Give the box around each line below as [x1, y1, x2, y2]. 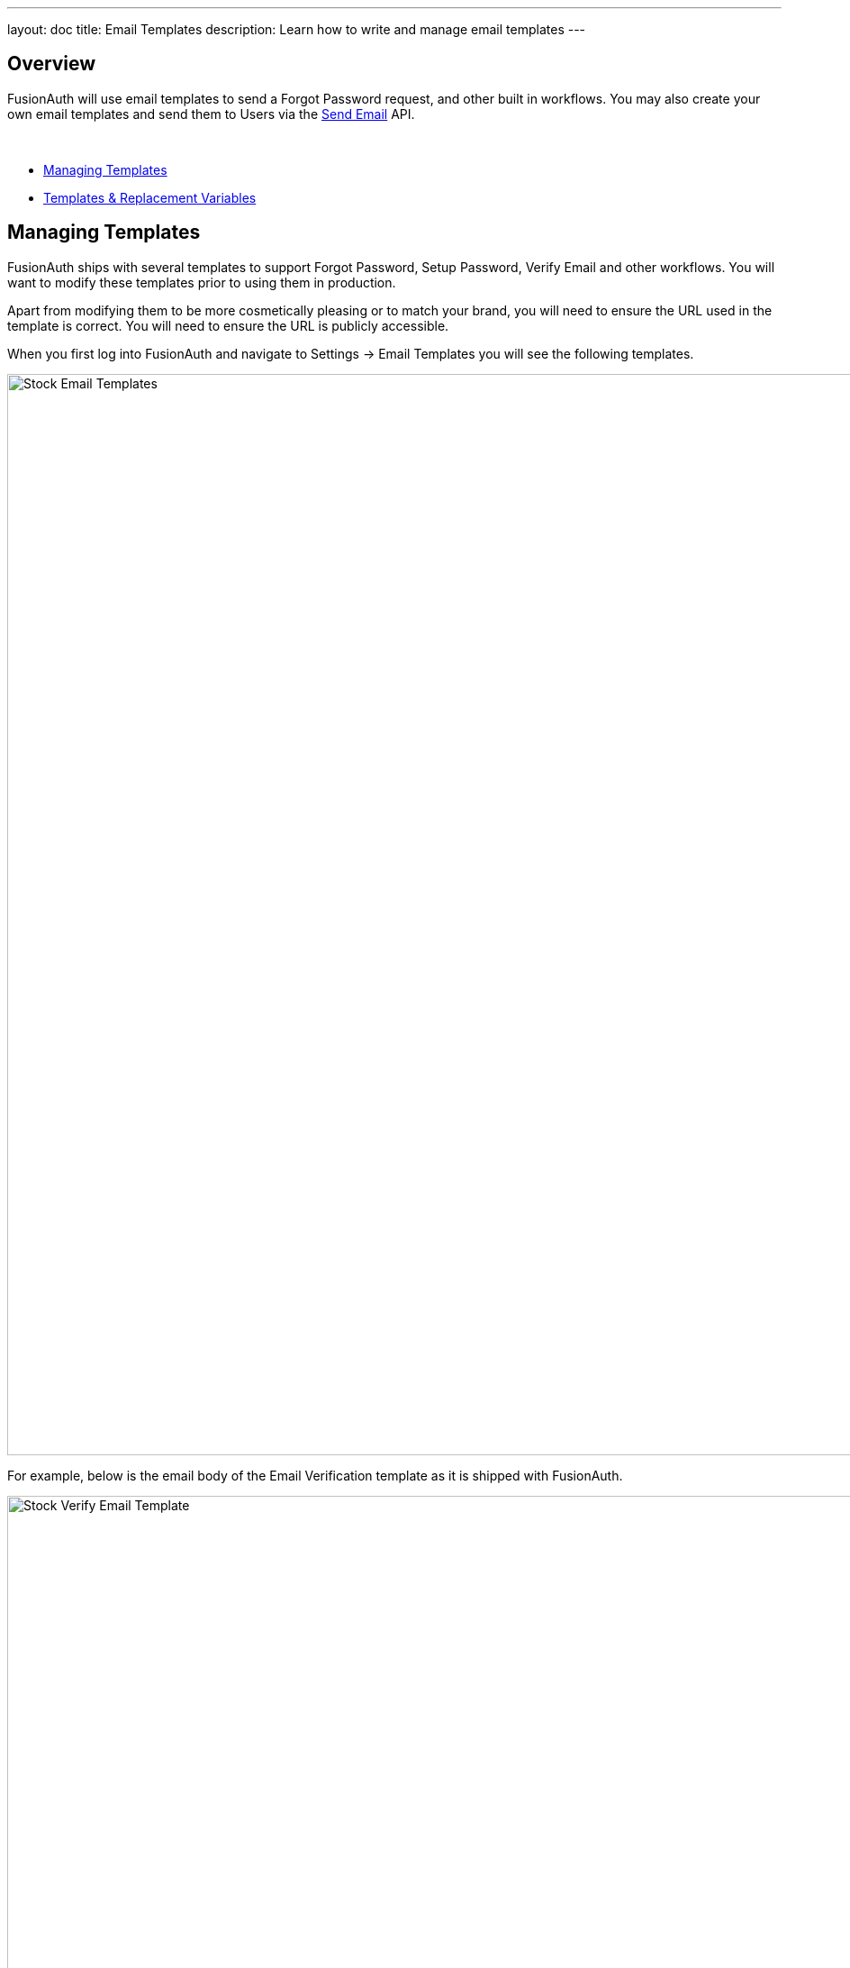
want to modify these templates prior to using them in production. [7, 274, 396, 290]
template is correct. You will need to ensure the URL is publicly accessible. [7, 317, 449, 333]
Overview [7, 52, 96, 76]
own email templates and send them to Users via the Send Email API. [7, 105, 415, 122]
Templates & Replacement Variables [43, 189, 257, 205]
